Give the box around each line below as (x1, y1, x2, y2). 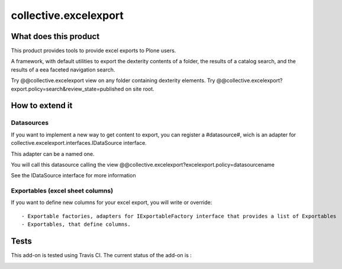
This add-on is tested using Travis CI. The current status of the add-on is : (11, 252, 192, 259)
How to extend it (11, 101, 73, 111)
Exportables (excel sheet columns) (11, 187, 114, 195)
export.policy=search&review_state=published (11, 85, 124, 92)
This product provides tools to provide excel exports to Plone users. (11, 47, 176, 54)
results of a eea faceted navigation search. (11, 66, 115, 73)
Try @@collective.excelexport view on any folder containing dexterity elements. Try (11, 77, 215, 84)
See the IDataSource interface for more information (11, 172, 136, 179)
